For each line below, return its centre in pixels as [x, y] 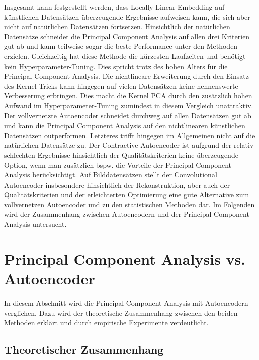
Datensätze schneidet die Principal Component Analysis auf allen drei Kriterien [127, 36]
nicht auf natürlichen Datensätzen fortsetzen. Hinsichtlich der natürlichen [117, 26]
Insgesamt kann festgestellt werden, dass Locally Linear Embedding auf [114, 7]
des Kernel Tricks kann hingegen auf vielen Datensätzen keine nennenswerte [121, 85]
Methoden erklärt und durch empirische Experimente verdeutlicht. [106, 322]
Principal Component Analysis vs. [125, 258]
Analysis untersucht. [35, 224]
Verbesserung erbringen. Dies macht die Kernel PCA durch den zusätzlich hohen [128, 96]
